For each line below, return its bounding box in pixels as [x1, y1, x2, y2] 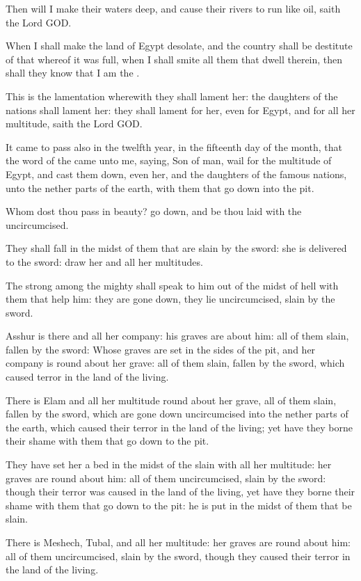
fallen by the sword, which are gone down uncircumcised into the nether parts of [6, 406, 348, 421]
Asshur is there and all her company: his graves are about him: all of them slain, [6, 328, 349, 343]
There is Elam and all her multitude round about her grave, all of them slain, [6, 392, 337, 407]
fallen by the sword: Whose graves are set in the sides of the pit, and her [6, 342, 316, 356]
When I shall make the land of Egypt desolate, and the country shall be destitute [6, 38, 353, 53]
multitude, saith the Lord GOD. [6, 116, 143, 131]
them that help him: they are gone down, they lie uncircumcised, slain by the [6, 292, 335, 306]
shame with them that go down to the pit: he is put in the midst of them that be [6, 498, 352, 512]
